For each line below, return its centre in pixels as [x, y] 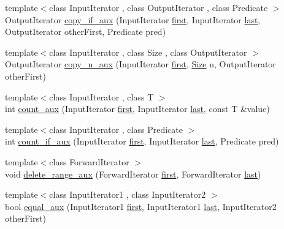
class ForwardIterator [89, 161]
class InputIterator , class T [102, 96]
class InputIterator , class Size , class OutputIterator [148, 52]
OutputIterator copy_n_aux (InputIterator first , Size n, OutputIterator [140, 64]
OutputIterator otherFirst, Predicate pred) [86, 32]
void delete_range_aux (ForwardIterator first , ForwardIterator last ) [133, 174]
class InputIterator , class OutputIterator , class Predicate [159, 7]
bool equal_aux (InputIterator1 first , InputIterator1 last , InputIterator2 [141, 206]
